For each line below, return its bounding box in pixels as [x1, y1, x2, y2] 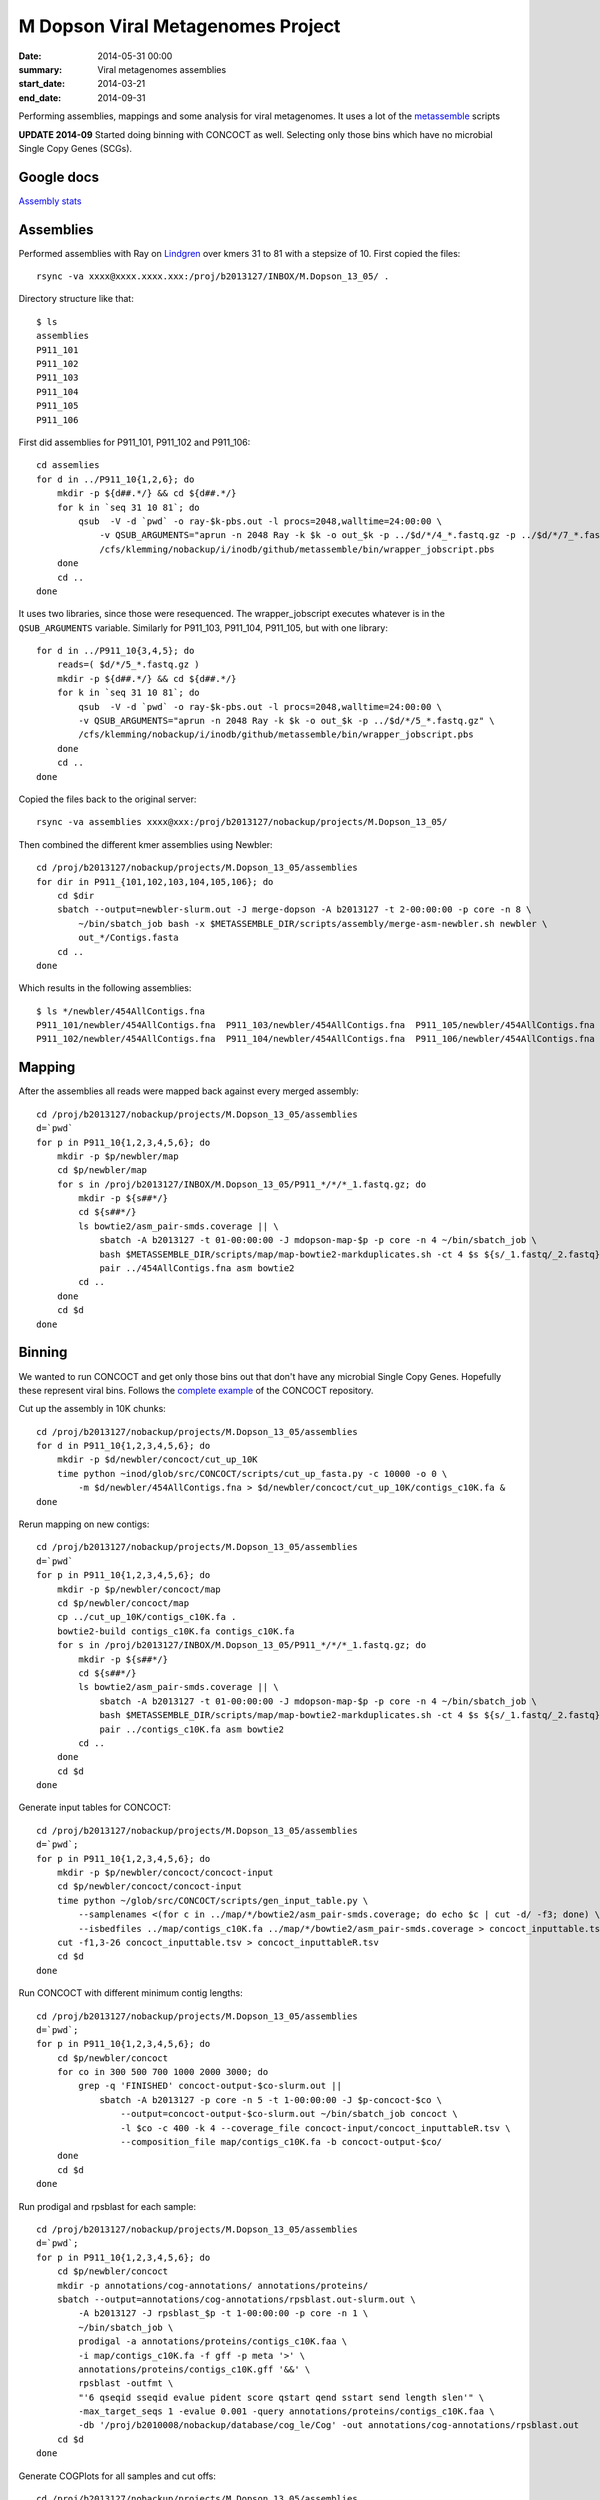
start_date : [18, 78, 65, 90]
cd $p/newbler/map [56, 1165, 148, 1176]
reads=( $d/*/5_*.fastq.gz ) [56, 659, 200, 670]
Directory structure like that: [18, 293, 134, 305]
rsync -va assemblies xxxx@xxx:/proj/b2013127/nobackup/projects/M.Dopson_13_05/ [36, 816, 448, 828]
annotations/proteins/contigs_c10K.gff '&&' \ [78, 2363, 311, 2375]
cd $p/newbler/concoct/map [56, 1597, 190, 1609]
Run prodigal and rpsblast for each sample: [18, 2200, 197, 2212]
